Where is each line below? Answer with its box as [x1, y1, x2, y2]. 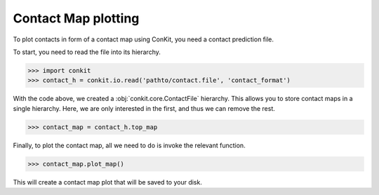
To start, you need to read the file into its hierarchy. [13, 48, 161, 56]
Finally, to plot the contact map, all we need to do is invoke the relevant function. [13, 141, 246, 149]
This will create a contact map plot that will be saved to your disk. [13, 177, 203, 186]
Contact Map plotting [13, 11, 140, 26]
